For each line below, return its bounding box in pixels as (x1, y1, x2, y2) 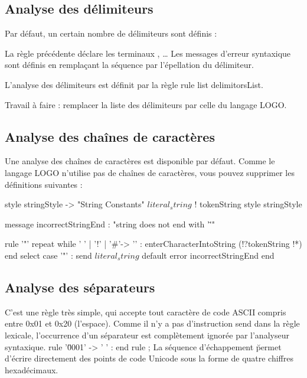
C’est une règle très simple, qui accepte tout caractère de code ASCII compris (5, 305, 286, 318)
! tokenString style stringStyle (194, 198, 302, 210)
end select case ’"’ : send (5, 249, 92, 261)
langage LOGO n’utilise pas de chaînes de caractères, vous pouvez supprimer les (5, 166, 295, 178)
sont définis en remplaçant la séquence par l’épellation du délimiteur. (5, 58, 254, 71)
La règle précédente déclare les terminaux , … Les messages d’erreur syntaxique (5, 47, 291, 59)
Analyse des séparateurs (5, 278, 155, 296)
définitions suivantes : (5, 178, 83, 190)
